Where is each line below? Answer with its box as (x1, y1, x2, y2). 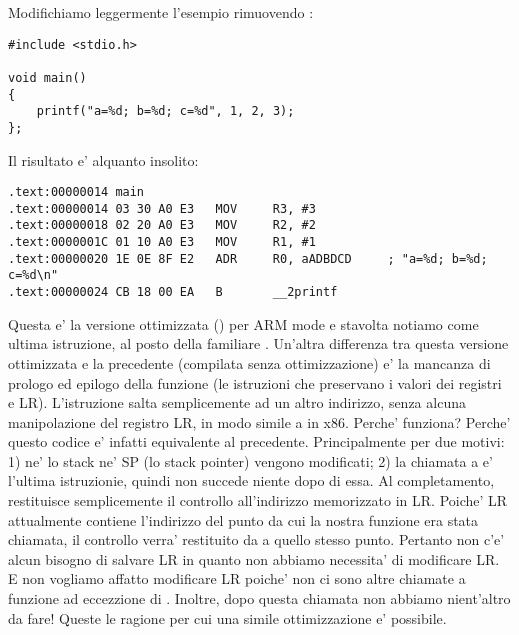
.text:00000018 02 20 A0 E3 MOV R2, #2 (8, 218, 316, 233)
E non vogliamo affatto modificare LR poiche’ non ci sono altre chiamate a (8, 568, 466, 589)
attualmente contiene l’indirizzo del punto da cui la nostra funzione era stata (8, 509, 479, 530)
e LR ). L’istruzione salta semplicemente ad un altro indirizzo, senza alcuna (8, 392, 466, 413)
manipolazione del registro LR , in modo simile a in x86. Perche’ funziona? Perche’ (8, 411, 511, 432)
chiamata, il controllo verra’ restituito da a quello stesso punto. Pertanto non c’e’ (8, 529, 505, 550)
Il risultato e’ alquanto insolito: (8, 149, 199, 170)
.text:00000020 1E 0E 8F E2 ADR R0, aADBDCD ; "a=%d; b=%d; (8, 251, 488, 266)
